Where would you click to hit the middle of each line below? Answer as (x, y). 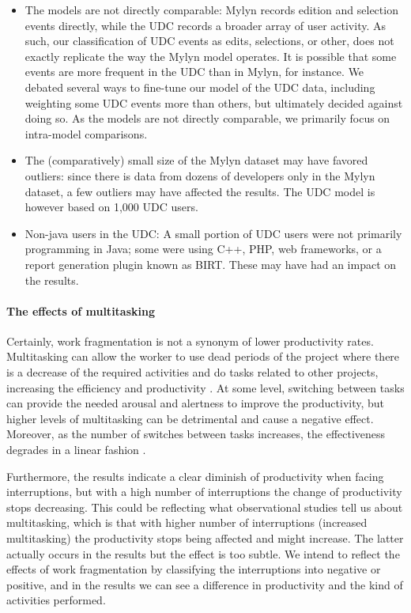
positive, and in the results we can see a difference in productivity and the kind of (205, 584)
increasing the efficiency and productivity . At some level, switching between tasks (205, 387)
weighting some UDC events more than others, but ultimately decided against (214, 102)
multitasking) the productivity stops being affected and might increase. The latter (205, 538)
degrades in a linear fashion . (76, 450)
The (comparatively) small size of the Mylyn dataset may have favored (196, 160)
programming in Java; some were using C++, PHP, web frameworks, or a (203, 249)
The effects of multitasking (81, 310)
